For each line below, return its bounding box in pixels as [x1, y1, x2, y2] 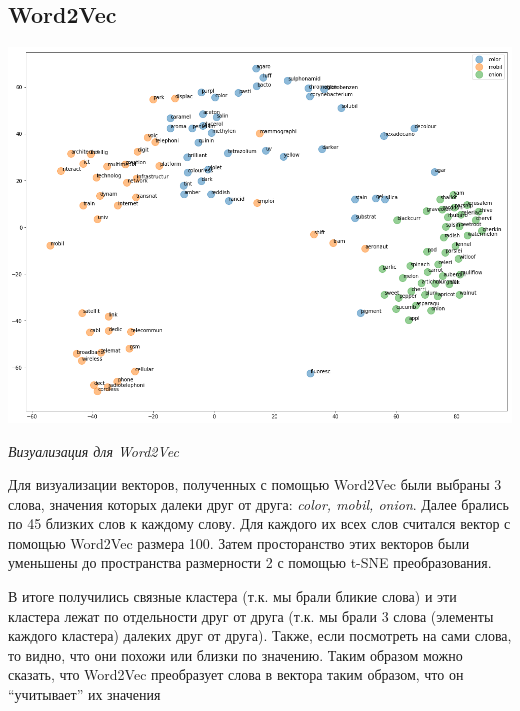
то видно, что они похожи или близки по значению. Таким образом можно [8, 644, 463, 665]
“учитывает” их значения [8, 684, 161, 705]
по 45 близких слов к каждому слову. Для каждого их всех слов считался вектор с [8, 513, 511, 534]
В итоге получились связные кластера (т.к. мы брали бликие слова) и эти [8, 586, 457, 607]
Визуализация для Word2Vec [8, 440, 179, 461]
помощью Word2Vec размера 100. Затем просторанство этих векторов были [8, 532, 470, 553]
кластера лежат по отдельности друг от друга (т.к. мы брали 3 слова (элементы [8, 605, 494, 626]
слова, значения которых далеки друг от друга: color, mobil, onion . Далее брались [8, 493, 509, 514]
